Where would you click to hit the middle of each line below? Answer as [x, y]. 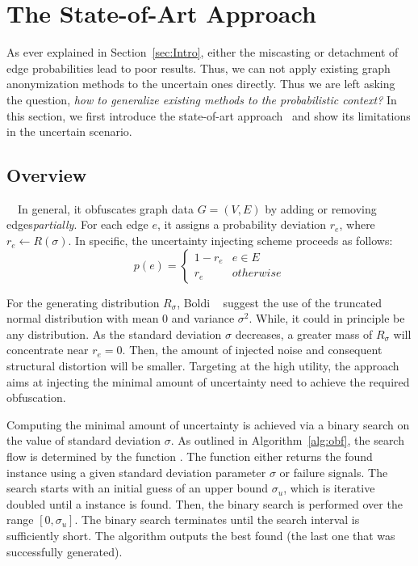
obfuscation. [36, 397]
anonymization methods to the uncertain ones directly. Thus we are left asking [201, 84]
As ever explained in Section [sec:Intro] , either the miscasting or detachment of [203, 52]
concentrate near [48, 350]
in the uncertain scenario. [69, 131]
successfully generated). [65, 551]
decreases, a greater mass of [304, 334]
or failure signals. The [334, 472]
